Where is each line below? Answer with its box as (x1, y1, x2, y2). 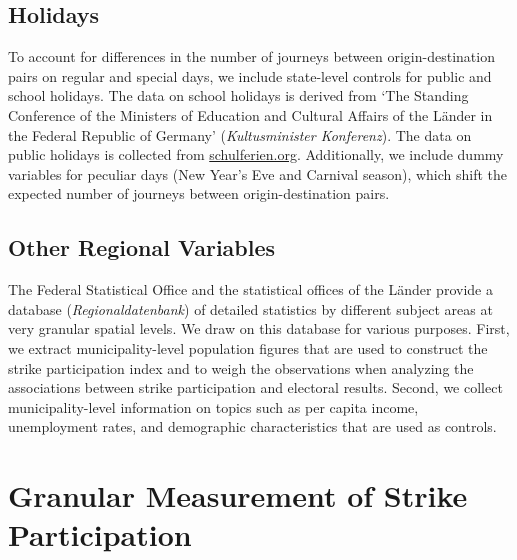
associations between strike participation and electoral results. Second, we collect (8, 377, 503, 398)
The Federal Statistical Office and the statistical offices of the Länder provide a (8, 279, 493, 300)
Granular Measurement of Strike (8, 475, 468, 516)
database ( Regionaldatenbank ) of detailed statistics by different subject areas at (8, 298, 493, 319)
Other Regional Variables (8, 232, 276, 263)
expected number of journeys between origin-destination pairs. (8, 183, 390, 204)
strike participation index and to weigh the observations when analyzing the (8, 357, 474, 378)
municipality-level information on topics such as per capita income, (8, 396, 419, 417)
